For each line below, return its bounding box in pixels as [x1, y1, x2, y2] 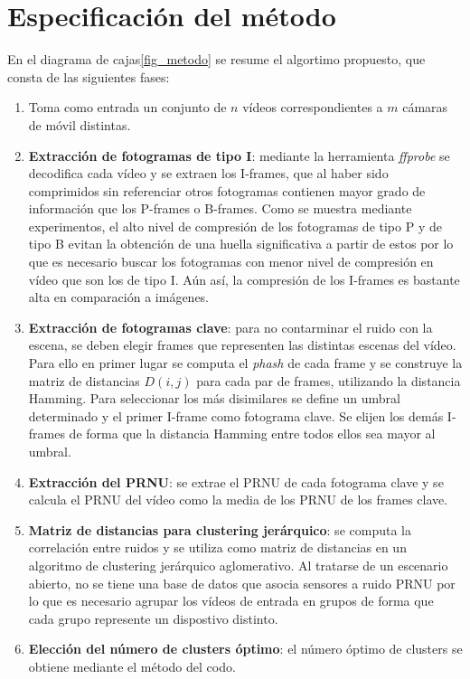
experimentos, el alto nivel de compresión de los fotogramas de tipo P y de [28, 216, 442, 235]
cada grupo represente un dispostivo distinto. [28, 608, 278, 627]
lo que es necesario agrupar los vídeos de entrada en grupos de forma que [28, 591, 434, 610]
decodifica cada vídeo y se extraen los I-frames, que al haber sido [28, 164, 389, 183]
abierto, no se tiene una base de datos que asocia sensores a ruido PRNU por [28, 573, 456, 592]
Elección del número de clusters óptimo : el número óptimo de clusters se [28, 639, 463, 658]
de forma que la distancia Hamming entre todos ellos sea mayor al [69, 424, 436, 443]
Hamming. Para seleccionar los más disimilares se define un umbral [28, 389, 400, 408]
